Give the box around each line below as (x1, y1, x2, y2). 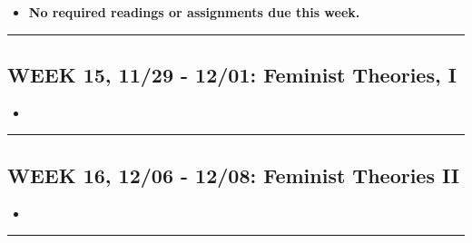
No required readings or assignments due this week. (28, 3, 360, 21)
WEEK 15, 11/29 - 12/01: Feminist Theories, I (7, 60, 457, 88)
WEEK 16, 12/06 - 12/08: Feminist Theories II (7, 160, 459, 189)
